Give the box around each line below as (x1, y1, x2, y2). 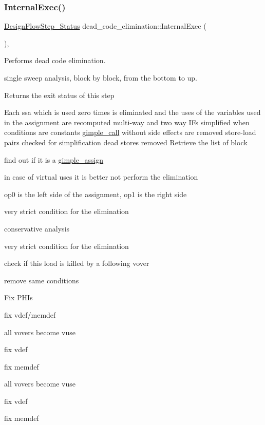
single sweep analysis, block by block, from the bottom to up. (4, 72, 198, 83)
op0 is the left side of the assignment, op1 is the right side (4, 188, 187, 199)
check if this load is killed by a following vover (4, 258, 149, 268)
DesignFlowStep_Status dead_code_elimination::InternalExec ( (4, 21, 206, 31)
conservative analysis (4, 223, 70, 234)
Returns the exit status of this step (4, 89, 115, 100)
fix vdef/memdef (4, 309, 56, 320)
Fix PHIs (4, 292, 33, 303)
